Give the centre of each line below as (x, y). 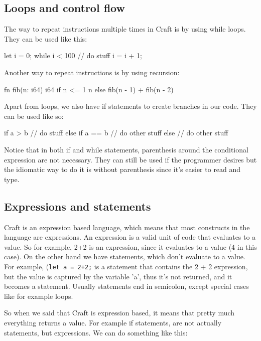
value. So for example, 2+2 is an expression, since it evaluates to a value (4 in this (130, 246)
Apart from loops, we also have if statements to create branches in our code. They (130, 106)
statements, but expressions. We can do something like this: (96, 332)
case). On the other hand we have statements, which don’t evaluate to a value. (125, 257)
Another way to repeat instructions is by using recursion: (92, 72)
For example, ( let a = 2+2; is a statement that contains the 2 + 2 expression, (126, 266)
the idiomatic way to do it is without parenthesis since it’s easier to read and (122, 169)
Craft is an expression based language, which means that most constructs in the (127, 227)
